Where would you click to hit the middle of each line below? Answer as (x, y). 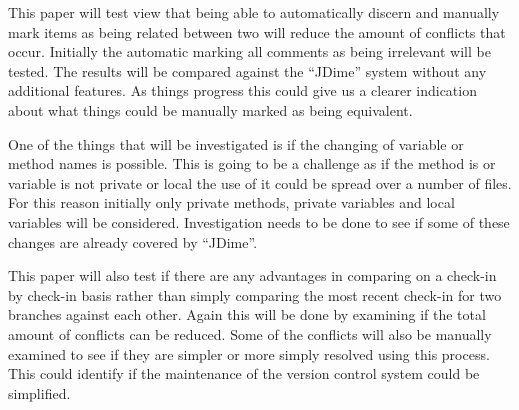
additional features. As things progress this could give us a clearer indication (242, 90)
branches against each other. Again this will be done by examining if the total (247, 314)
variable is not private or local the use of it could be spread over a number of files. (260, 182)
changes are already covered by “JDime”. (133, 241)
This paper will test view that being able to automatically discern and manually (254, 12)
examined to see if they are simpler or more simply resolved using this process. (249, 353)
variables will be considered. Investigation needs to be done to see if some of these (259, 221)
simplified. (39, 392)
